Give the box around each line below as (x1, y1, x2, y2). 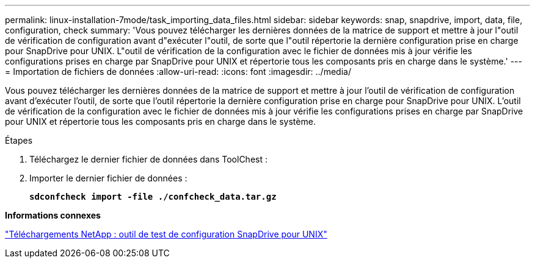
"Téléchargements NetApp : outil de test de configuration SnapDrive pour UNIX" (5, 229, 327, 239)
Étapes (5, 135, 33, 146)
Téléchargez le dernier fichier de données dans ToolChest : (29, 154, 267, 164)
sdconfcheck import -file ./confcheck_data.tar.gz (29, 192, 277, 202)
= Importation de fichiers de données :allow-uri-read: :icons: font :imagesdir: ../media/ (5, 66, 351, 77)
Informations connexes (5, 210, 101, 220)
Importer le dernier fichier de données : (29, 173, 187, 183)
